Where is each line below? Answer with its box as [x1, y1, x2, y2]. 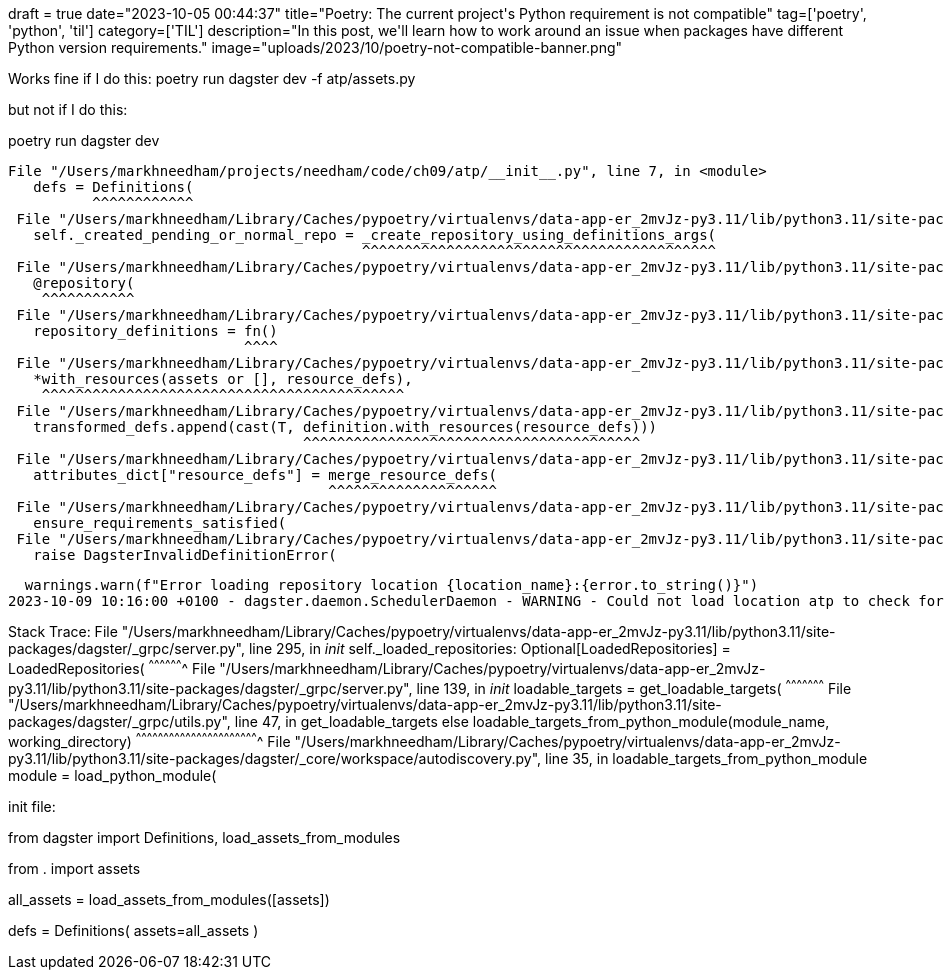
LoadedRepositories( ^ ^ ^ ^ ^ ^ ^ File [8, 657, 216, 677]
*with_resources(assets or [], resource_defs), [33, 371, 413, 387]
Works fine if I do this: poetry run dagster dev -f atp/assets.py [8, 70, 416, 87]
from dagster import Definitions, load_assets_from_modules [8, 828, 401, 846]
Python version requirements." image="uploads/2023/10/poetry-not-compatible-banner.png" [8, 39, 623, 56]
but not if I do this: [8, 101, 128, 118]
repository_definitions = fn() [33, 323, 278, 339]
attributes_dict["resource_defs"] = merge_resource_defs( [33, 467, 497, 483]
